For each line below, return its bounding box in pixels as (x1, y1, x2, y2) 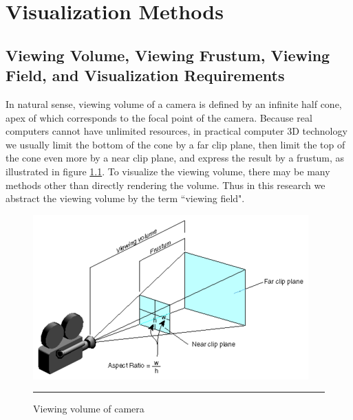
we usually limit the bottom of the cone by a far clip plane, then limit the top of (6, 137, 345, 151)
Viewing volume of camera (33, 401, 145, 416)
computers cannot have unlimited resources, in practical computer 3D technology (6, 124, 347, 138)
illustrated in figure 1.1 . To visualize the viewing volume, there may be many (6, 164, 330, 178)
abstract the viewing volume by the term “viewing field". (6, 191, 245, 206)
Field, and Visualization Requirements (6, 65, 285, 86)
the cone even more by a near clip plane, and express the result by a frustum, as (6, 151, 345, 165)
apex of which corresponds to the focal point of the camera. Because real (6, 110, 312, 124)
